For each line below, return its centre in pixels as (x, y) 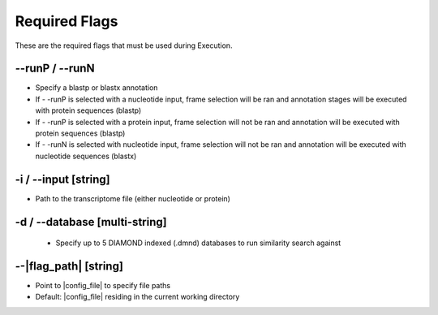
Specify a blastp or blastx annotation (97, 88)
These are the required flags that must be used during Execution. (124, 45)
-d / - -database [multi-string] (91, 222)
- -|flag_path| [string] (69, 266)
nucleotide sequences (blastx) (86, 156)
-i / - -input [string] (62, 179)
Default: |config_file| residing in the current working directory (137, 297)
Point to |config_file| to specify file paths (103, 286)
